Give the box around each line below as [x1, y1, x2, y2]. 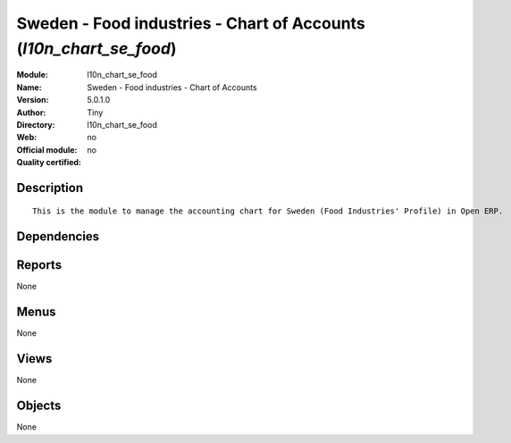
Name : [16, 81, 42, 93]
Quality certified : [16, 157, 82, 168]
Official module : [16, 144, 78, 155]
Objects [16, 398, 62, 414]
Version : [16, 95, 49, 105]
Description [16, 180, 84, 196]
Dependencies [16, 229, 100, 245]
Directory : [16, 119, 55, 130]
